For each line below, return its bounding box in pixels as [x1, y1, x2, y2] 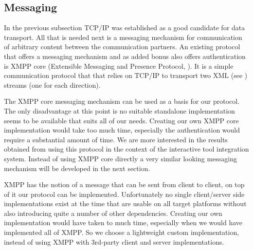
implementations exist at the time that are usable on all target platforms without [4, 198, 247, 209]
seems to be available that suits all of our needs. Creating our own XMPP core [4, 115, 239, 125]
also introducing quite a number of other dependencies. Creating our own [4, 208, 222, 218]
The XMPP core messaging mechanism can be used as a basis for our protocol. [4, 96, 240, 106]
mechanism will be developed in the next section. [4, 163, 150, 173]
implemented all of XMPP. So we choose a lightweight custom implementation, [4, 227, 239, 237]
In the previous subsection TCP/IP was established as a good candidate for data [4, 22, 245, 33]
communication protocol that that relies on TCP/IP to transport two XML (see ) [4, 70, 248, 80]
